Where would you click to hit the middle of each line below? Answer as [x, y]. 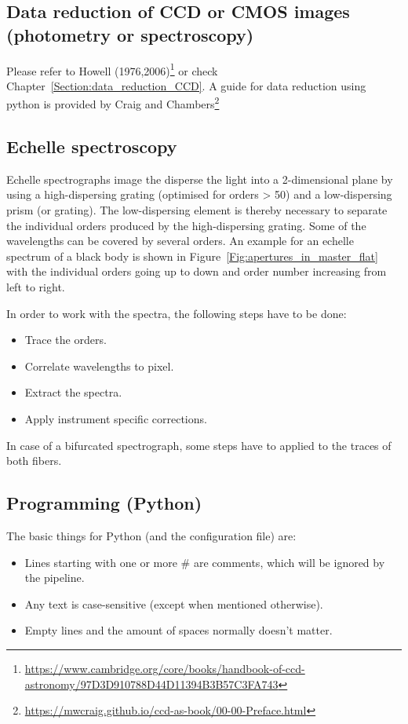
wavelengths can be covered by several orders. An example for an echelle [180, 241]
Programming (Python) [104, 503]
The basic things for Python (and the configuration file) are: [151, 536]
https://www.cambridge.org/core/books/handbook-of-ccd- [165, 668]
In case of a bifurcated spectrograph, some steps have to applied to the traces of [199, 445]
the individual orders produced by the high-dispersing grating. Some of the [186, 225]
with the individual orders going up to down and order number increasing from [197, 271]
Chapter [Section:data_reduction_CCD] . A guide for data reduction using [186, 85]
